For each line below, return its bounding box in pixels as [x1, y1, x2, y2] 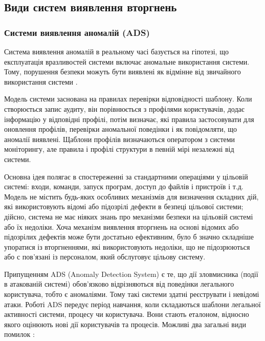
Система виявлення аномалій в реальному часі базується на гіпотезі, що [4, 46, 229, 56]
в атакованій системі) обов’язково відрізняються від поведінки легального [4, 278, 234, 289]
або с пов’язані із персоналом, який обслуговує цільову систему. [4, 251, 206, 262]
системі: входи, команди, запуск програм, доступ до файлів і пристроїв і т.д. [4, 181, 244, 192]
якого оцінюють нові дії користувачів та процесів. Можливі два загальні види [4, 318, 247, 329]
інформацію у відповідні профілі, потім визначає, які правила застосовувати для [4, 113, 254, 124]
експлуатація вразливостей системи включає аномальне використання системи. [4, 56, 250, 67]
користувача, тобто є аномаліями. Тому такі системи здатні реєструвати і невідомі [4, 289, 259, 299]
